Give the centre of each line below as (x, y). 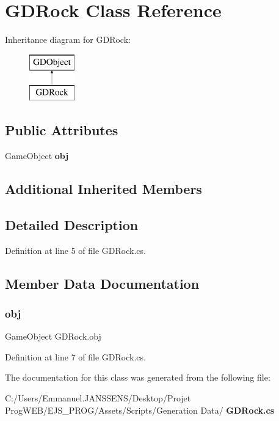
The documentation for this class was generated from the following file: (138, 377)
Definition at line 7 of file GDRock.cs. (75, 356)
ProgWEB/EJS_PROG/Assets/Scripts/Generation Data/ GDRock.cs (140, 410)
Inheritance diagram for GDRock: (68, 39)
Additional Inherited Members (103, 189)
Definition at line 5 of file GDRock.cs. (75, 250)
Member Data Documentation (102, 283)
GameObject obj (37, 156)
